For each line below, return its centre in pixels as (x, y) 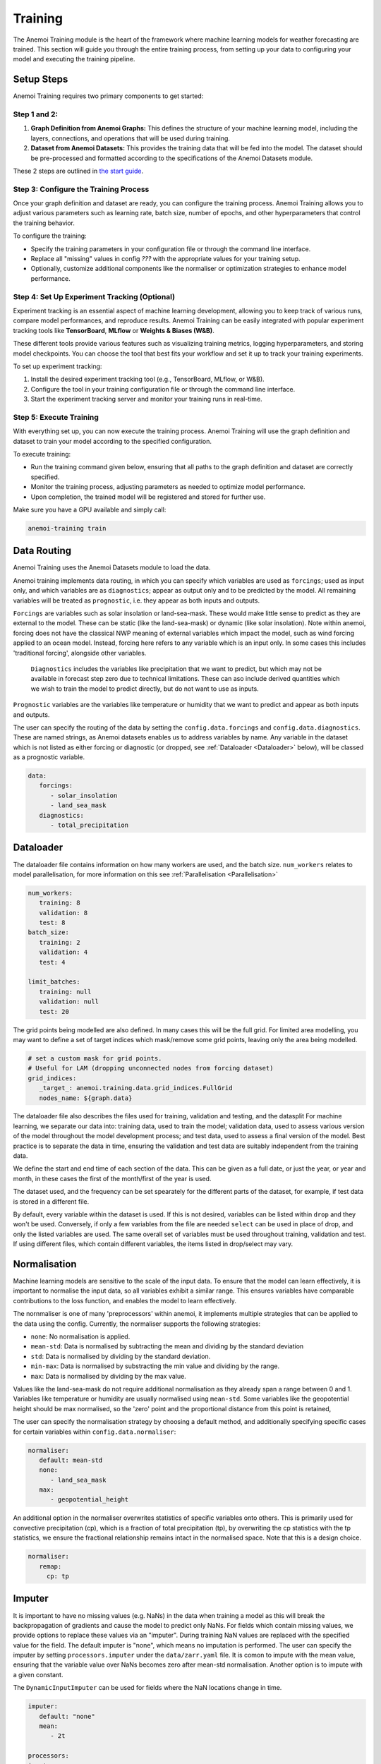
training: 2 (60, 942)
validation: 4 (64, 952)
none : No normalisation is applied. (80, 1336)
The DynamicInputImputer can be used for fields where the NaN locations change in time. (147, 1688)
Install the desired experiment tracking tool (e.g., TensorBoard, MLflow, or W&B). (147, 379)
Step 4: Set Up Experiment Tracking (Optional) (94, 296)
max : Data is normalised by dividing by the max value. (108, 1376)
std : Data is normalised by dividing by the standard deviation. (121, 1356)
